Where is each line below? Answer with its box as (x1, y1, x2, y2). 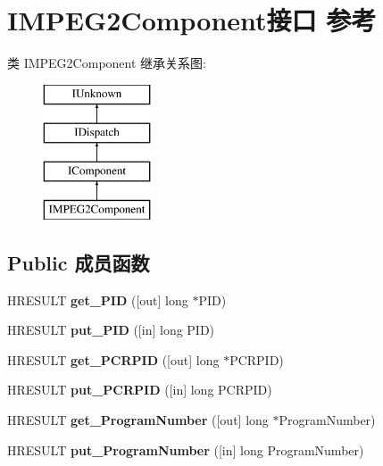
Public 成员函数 (7, 248, 150, 276)
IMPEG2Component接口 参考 (7, 2, 377, 38)
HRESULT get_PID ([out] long (7, 290, 188, 309)
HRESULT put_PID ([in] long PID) (7, 320, 215, 339)
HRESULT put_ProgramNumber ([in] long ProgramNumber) (7, 440, 364, 459)
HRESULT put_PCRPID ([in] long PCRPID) (7, 380, 272, 399)
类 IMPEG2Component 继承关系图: (7, 54, 206, 72)
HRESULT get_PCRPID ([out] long (7, 350, 220, 369)
